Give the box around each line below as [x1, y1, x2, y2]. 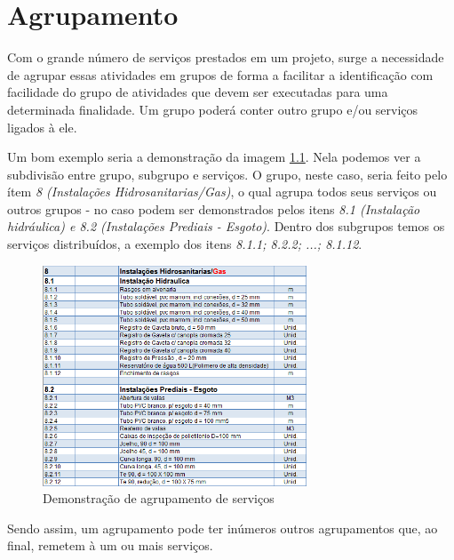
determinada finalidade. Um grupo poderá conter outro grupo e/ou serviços [7, 100, 418, 118]
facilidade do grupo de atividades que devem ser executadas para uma [7, 83, 388, 101]
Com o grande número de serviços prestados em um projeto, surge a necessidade [7, 48, 444, 67]
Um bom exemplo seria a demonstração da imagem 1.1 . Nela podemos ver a [7, 148, 421, 166]
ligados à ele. [7, 117, 77, 136]
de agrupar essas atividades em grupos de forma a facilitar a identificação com [7, 65, 434, 84]
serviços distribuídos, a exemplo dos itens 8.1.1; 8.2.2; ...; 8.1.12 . [7, 235, 362, 253]
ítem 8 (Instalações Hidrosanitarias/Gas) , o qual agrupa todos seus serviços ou [7, 182, 437, 201]
